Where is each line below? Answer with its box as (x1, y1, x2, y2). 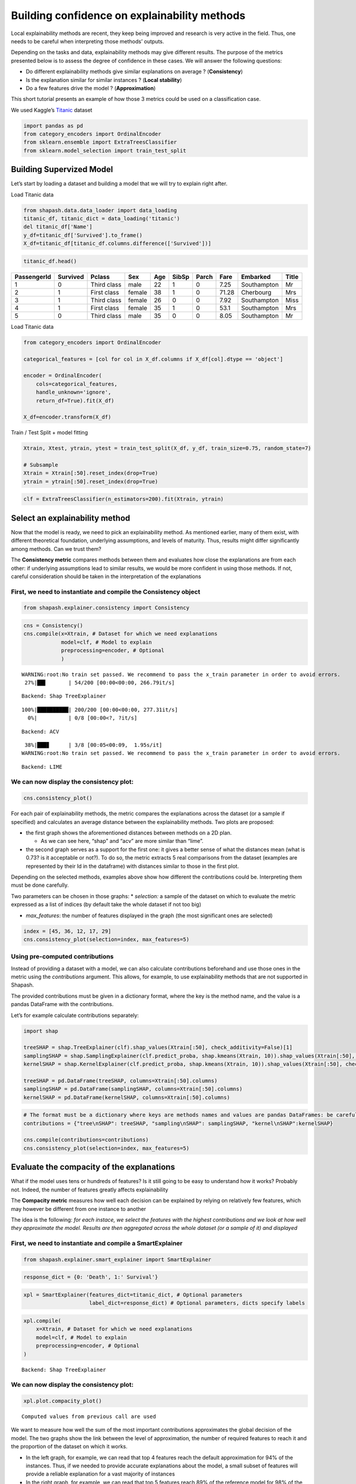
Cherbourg (241, 288, 272, 296)
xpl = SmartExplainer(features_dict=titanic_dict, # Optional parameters (23, 1291, 243, 1298)
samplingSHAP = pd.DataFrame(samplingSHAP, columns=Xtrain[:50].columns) (23, 1086, 243, 1092)
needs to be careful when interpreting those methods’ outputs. (11, 37, 164, 45)
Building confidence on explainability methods (11, 9, 246, 22)
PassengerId (14, 272, 52, 281)
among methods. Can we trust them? (11, 545, 102, 552)
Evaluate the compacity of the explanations (11, 1162, 175, 1172)
